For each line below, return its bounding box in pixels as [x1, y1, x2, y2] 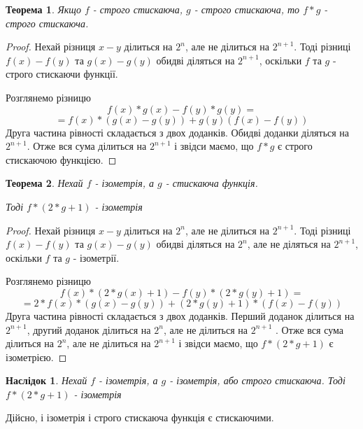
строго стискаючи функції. [6, 66, 118, 81]
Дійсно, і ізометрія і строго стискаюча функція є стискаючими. [6, 410, 274, 425]
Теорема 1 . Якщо [6, 2, 81, 16]
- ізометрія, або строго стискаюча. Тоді [169, 373, 346, 388]
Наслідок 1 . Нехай [6, 373, 87, 388]
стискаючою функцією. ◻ [6, 152, 117, 167]
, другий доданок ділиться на [27, 322, 151, 337]
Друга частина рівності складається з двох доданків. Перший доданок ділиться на [6, 308, 355, 323]
